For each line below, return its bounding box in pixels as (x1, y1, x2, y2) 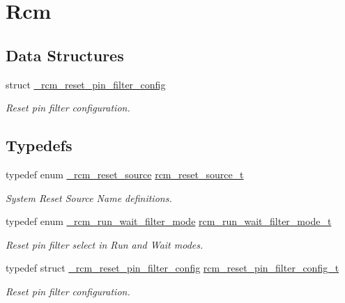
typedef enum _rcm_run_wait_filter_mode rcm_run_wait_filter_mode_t (6, 214, 332, 228)
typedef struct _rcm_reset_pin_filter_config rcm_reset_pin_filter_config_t (6, 261, 339, 275)
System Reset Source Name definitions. (6, 190, 172, 205)
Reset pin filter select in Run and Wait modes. (6, 237, 204, 251)
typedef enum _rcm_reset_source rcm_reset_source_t (6, 166, 244, 181)
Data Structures (6, 44, 124, 65)
